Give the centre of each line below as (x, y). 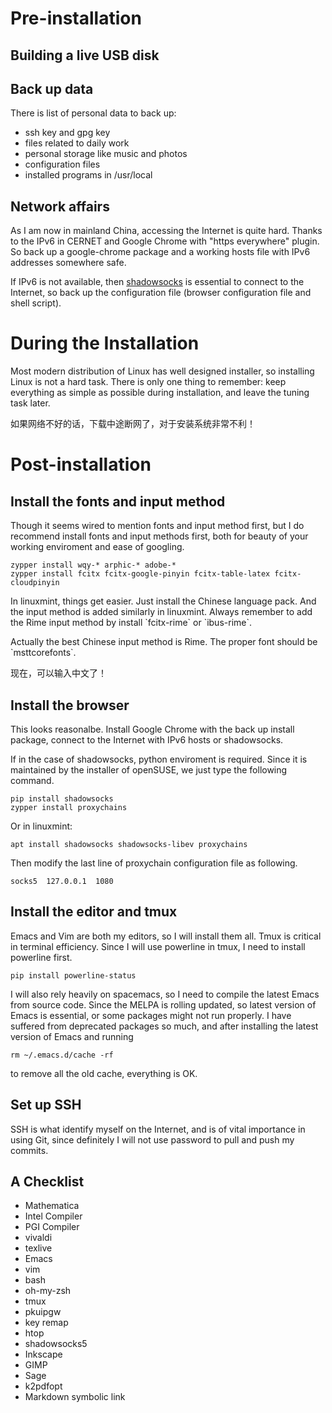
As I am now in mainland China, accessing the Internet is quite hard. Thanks (166, 231)
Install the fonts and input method (118, 501)
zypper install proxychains (69, 807)
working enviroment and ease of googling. (97, 547)
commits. (29, 1150)
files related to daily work (77, 143)
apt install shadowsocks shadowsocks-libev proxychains (129, 844)
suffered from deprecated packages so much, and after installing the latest (164, 1026)
